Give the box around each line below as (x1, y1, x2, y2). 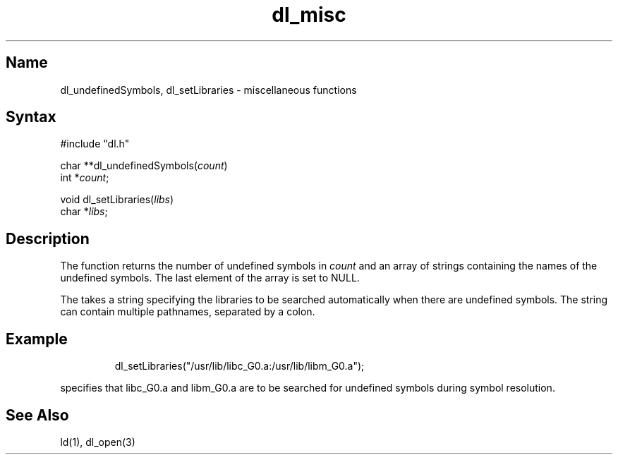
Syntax (6, 108, 56, 126)
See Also (6, 406, 69, 424)
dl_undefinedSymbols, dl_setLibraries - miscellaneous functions (60, 83, 357, 96)
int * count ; (60, 171, 109, 184)
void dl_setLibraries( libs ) (60, 193, 174, 206)
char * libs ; (60, 205, 108, 218)
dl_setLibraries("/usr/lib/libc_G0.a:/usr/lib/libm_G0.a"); (114, 360, 365, 373)
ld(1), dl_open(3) (60, 435, 135, 448)
